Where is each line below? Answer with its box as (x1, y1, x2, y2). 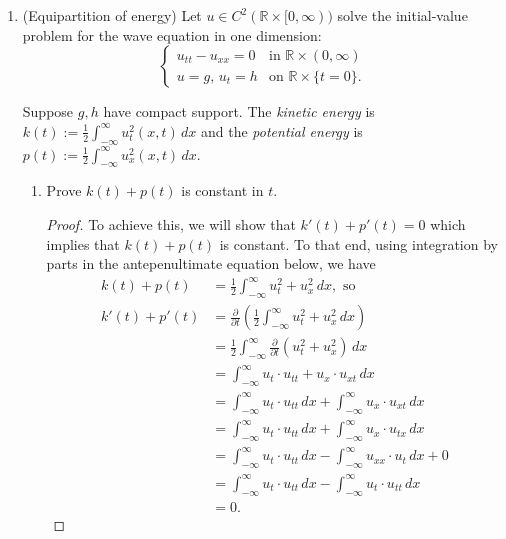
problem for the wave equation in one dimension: (22, 24, 322, 45)
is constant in (181, 180, 264, 201)
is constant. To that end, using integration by (219, 233, 498, 254)
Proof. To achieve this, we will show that (46, 213, 296, 234)
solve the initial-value (337, 5, 468, 25)
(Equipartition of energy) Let (22, 5, 202, 25)
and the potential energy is (201, 120, 363, 141)
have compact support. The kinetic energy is (103, 101, 375, 122)
